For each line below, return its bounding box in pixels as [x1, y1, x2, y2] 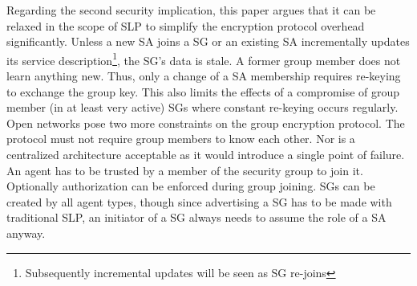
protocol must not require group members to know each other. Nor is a [6, 130, 355, 147]
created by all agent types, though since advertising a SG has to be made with [6, 193, 392, 210]
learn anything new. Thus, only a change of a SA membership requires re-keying [6, 67, 401, 84]
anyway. [6, 224, 46, 241]
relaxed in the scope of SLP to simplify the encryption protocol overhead [6, 17, 365, 34]
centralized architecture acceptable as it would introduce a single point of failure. [6, 146, 405, 162]
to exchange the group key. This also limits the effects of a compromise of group [6, 83, 400, 100]
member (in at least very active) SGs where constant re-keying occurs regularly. [6, 99, 399, 116]
